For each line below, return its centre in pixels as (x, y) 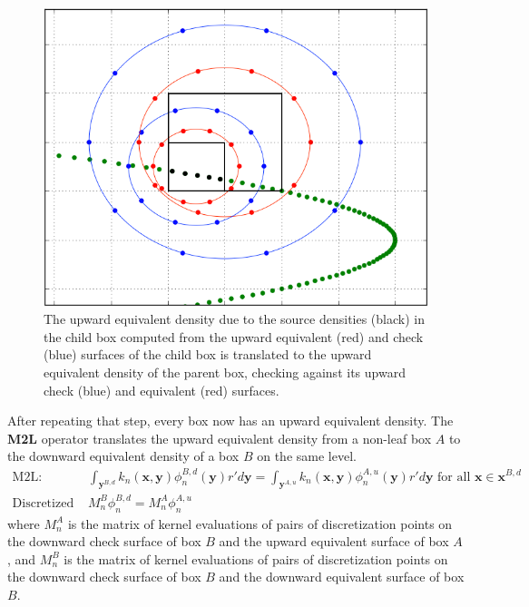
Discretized (43, 503)
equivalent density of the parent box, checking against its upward (225, 372)
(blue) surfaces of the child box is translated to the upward (208, 354)
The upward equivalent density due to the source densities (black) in (234, 319)
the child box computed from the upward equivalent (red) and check (234, 336)
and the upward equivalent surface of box (334, 541)
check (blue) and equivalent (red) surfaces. (162, 390)
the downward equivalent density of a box (123, 456)
